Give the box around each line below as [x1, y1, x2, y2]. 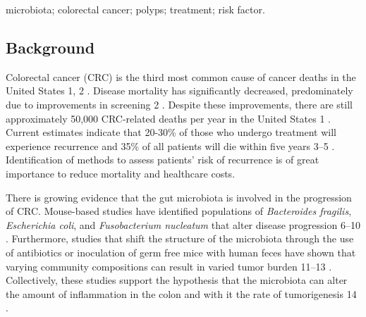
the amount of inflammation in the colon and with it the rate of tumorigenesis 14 [6, 286, 357, 301]
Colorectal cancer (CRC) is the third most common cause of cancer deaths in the [6, 69, 356, 84]
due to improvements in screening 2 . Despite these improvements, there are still [6, 97, 353, 111]
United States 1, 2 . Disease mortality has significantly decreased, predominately [6, 83, 353, 98]
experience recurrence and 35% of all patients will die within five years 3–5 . [6, 138, 335, 153]
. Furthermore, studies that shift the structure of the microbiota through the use [6, 231, 354, 246]
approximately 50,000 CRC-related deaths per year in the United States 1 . [6, 111, 331, 125]
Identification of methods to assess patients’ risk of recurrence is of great [6, 152, 319, 167]
